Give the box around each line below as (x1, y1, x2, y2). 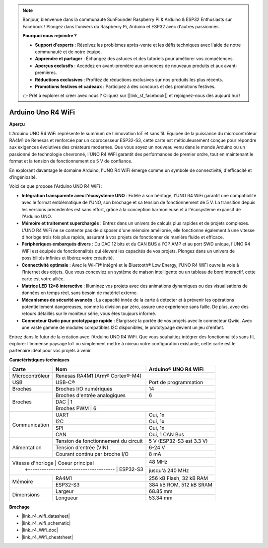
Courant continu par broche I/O (55, 451, 129, 458)
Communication (12, 421, 50, 428)
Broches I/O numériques (55, 386, 113, 392)
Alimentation (12, 444, 42, 451)
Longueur (55, 494, 78, 501)
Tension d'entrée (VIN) (55, 444, 109, 451)
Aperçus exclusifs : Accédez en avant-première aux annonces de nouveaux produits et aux (35, 63, 223, 69)
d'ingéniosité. (9, 174, 37, 180)
